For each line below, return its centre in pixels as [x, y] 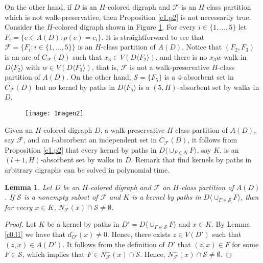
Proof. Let [20, 224]
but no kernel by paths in [75, 87]
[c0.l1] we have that [35, 234]
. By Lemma [231, 224]
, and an [36, 140]
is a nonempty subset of [61, 197]
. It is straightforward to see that [153, 37]
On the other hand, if [38, 7]
